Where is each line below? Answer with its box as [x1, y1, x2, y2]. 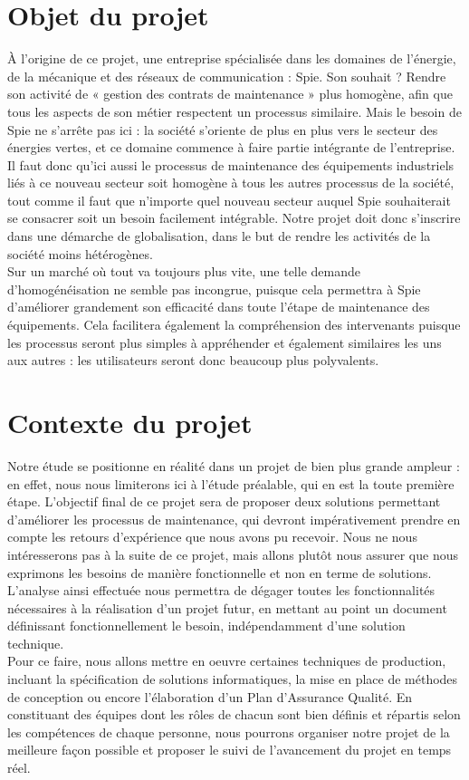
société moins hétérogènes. [7, 244, 153, 263]
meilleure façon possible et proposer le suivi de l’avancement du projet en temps [7, 740, 452, 759]
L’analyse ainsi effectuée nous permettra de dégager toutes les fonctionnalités [7, 581, 435, 600]
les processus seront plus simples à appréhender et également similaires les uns [7, 332, 442, 351]
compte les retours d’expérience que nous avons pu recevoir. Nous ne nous [7, 527, 417, 546]
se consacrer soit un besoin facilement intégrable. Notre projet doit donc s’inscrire [7, 208, 461, 227]
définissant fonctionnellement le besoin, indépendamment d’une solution [7, 616, 406, 635]
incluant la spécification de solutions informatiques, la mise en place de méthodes [7, 669, 458, 689]
